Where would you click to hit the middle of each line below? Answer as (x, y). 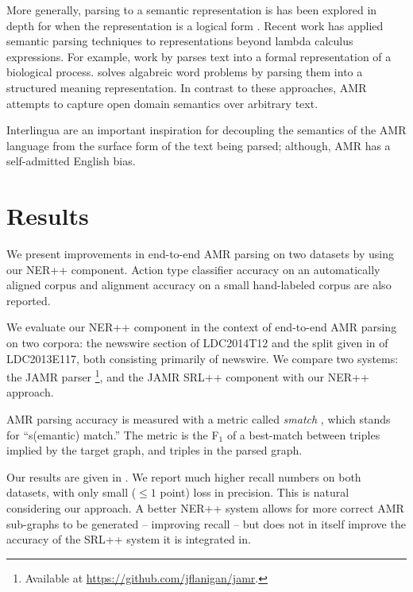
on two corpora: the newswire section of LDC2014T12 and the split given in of (197, 343)
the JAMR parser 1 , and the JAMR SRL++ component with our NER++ (188, 375)
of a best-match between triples (303, 434)
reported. (29, 300)
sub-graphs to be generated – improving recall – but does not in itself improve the (206, 523)
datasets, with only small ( (71, 492)
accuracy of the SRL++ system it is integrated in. (129, 539)
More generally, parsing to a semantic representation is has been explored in (192, 10)
